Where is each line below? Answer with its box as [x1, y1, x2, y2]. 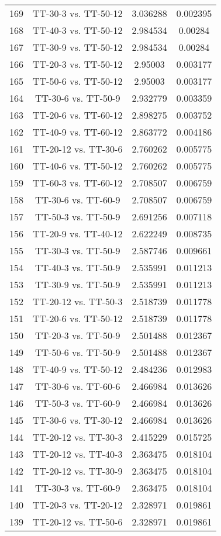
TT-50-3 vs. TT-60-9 [35, 396, 120, 410]
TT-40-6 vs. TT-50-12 [33, 159, 123, 172]
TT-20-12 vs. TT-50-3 [33, 295, 123, 308]
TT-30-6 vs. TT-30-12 [33, 413, 123, 427]
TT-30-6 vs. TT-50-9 [35, 91, 120, 105]
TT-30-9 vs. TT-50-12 [33, 40, 123, 54]
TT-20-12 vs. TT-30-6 [33, 142, 123, 155]
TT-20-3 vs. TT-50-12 [33, 57, 123, 71]
